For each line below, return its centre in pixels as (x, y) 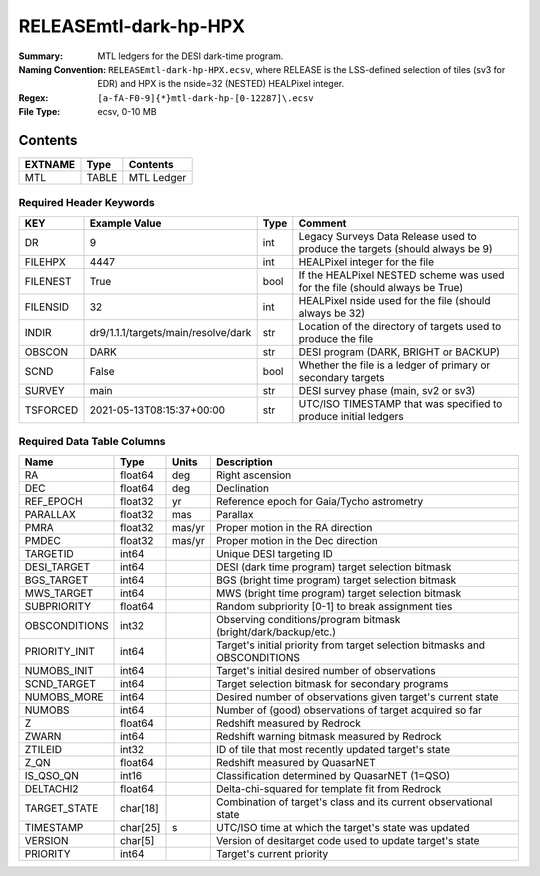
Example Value (125, 223)
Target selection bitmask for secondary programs (332, 683)
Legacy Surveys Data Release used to (387, 236)
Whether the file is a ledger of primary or (394, 365)
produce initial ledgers (351, 416)
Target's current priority (272, 853)
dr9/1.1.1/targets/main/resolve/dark (170, 332)
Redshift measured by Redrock (288, 723)
